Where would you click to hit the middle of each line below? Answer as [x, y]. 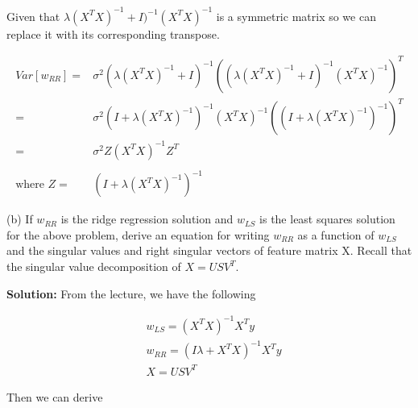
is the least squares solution [327, 219]
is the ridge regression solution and [147, 219]
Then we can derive [55, 396]
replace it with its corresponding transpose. [113, 33]
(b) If [20, 219]
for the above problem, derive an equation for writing [138, 234]
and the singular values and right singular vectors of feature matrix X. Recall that [209, 250]
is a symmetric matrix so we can [296, 16]
